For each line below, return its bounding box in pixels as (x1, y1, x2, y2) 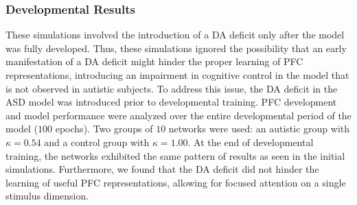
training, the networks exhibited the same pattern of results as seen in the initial (5, 148, 345, 162)
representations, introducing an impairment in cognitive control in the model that (5, 68, 349, 82)
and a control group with (44, 134, 150, 149)
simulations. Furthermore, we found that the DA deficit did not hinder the (5, 162, 319, 176)
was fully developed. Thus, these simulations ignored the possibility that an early (5, 40, 347, 55)
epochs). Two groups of (55, 121, 153, 136)
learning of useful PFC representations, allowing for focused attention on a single (5, 175, 346, 189)
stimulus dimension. (5, 189, 89, 203)
